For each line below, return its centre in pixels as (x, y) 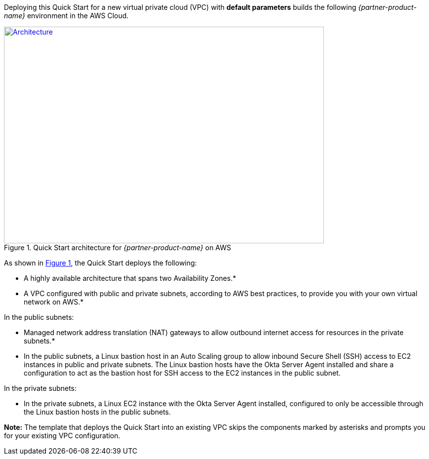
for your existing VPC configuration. (62, 436)
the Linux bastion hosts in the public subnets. (97, 412)
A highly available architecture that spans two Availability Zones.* (130, 278)
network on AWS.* (54, 302)
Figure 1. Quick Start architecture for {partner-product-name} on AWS (117, 248)
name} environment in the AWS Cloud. (66, 16)
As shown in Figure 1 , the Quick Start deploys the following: (100, 263)
